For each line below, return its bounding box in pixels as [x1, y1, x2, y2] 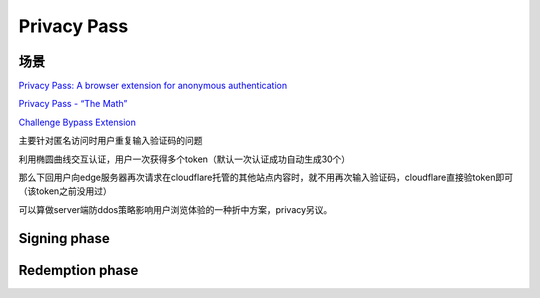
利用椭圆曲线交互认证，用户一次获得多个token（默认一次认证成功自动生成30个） [18, 153, 351, 165]
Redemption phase [18, 261, 139, 279]
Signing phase [18, 230, 110, 247]
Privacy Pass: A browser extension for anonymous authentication [18, 80, 288, 92]
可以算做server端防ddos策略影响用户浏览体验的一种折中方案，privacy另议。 [18, 203, 333, 215]
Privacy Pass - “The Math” [18, 98, 128, 110]
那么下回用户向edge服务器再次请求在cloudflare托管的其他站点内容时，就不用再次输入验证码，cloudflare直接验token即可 [18, 171, 514, 184]
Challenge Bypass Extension [18, 116, 137, 128]
